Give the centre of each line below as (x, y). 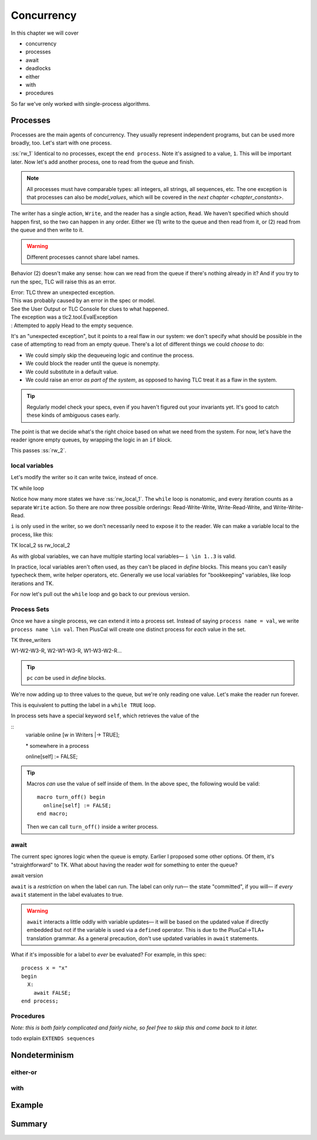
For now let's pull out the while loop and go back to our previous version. (100, 594)
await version (27, 875)
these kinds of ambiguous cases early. (73, 415)
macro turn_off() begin (71, 797)
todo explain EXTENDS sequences (53, 1038)
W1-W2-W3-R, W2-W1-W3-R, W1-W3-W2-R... (66, 651)
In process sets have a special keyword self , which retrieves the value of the (105, 716)
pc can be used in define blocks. (66, 678)
